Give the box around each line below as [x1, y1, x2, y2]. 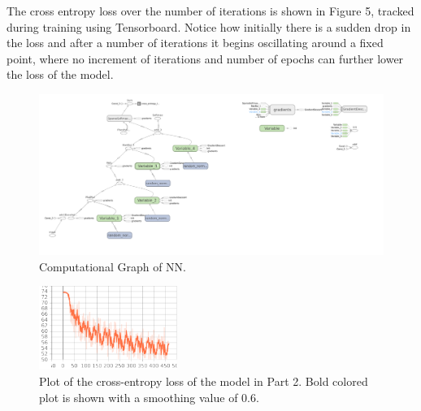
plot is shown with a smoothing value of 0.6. [39, 388, 259, 405]
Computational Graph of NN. [39, 257, 187, 275]
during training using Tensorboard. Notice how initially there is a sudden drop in [7, 18, 411, 35]
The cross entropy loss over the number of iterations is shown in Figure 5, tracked [7, 2, 414, 19]
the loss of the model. [7, 66, 114, 83]
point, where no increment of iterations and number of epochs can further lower [7, 50, 404, 67]
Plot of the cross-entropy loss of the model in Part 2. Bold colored [39, 372, 368, 389]
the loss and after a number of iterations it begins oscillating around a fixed [7, 34, 384, 51]
